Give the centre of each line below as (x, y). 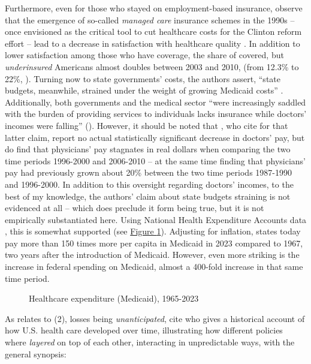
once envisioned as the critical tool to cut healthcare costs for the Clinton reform (153, 31)
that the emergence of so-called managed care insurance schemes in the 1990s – (150, 19)
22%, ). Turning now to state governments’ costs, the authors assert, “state (143, 78)
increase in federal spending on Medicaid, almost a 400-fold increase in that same (154, 267)
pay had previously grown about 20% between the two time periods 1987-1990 (148, 172)
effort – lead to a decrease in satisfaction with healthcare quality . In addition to (153, 43)
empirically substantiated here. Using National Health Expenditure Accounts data (156, 219)
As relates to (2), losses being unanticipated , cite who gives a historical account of (155, 318)
